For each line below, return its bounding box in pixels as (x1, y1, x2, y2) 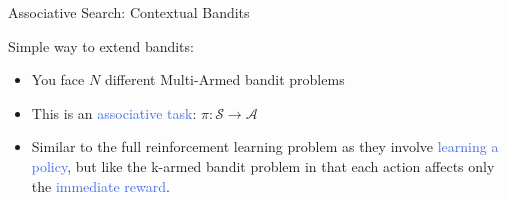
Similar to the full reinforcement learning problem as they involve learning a (31, 136, 499, 157)
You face (31, 69, 85, 90)
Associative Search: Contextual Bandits (8, 2, 250, 22)
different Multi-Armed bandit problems (104, 69, 345, 90)
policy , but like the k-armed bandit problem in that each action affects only (31, 155, 495, 176)
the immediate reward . (31, 175, 170, 196)
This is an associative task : (31, 102, 197, 123)
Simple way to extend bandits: (8, 35, 194, 56)
